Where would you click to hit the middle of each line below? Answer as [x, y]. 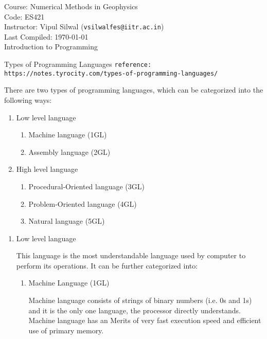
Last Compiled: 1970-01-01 [46, 36]
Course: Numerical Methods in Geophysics [71, 6]
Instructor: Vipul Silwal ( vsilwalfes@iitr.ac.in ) [84, 26]
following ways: [28, 100]
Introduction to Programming [51, 47]
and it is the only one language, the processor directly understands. [135, 310]
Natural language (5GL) [67, 221]
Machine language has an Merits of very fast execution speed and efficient [145, 320]
